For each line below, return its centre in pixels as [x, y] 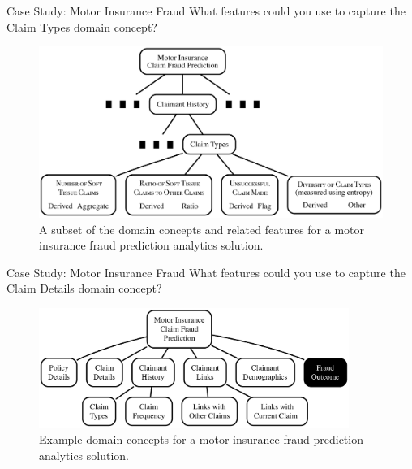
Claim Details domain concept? [84, 288]
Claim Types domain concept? [82, 26]
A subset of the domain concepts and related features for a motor [202, 229]
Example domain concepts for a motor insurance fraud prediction [201, 439]
